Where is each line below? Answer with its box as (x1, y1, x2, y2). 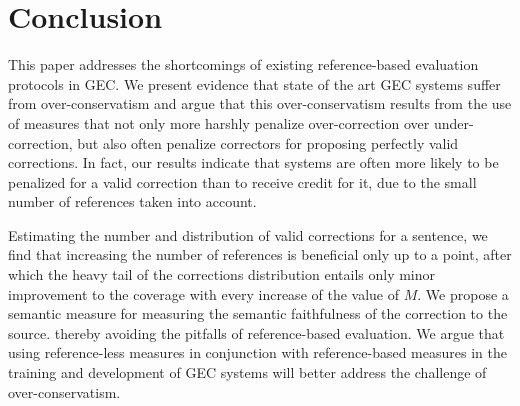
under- (433, 112, 474, 133)
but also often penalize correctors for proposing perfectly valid (77, 132, 459, 153)
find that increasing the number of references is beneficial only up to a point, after (8, 244, 512, 265)
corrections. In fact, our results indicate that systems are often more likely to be (8, 152, 499, 173)
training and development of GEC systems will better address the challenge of (8, 362, 487, 383)
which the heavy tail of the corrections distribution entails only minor (8, 264, 436, 285)
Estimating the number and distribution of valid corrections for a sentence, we (8, 224, 488, 245)
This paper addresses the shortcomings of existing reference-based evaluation (8, 54, 479, 75)
